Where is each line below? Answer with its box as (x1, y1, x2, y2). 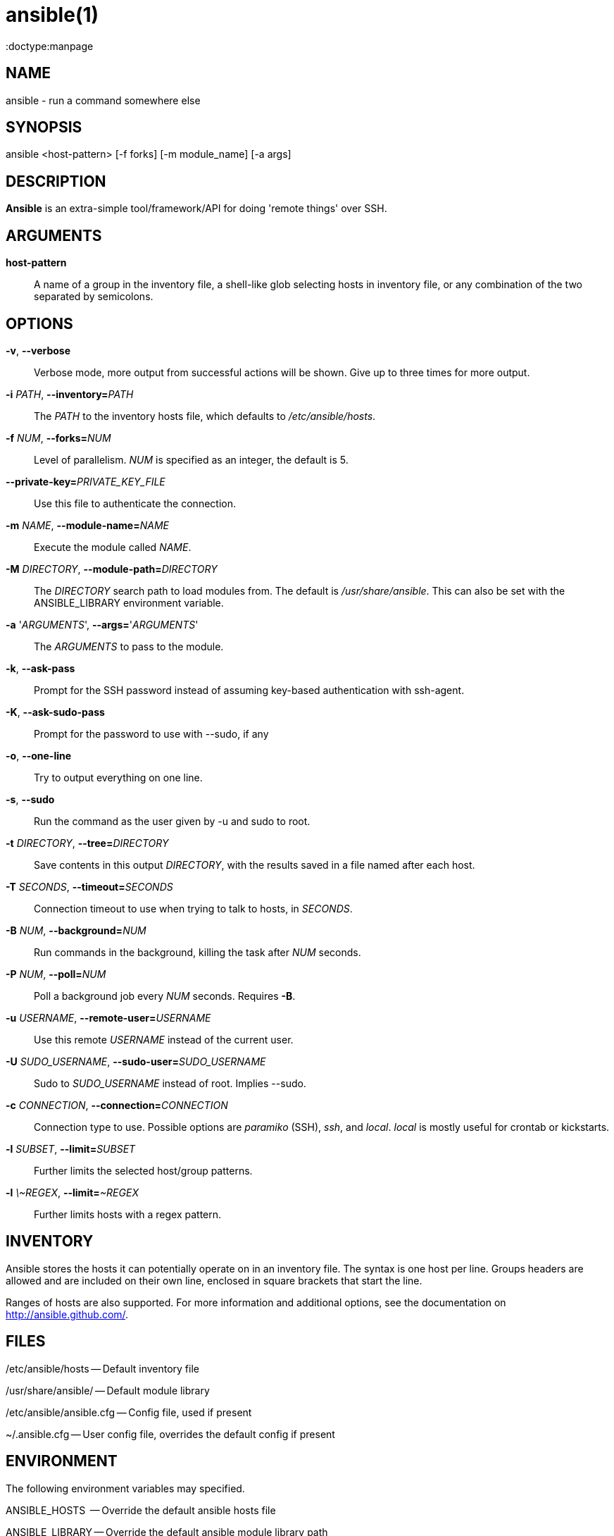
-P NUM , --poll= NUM (6, 967, 106, 980)
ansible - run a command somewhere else (6, 94, 201, 106)
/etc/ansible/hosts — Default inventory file (6, 1362, 199, 1375)
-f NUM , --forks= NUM (6, 431, 111, 444)
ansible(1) (6, 3, 99, 27)
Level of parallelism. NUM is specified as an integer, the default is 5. (34, 453, 349, 466)
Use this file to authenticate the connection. (34, 497, 236, 509)
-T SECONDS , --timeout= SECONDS (6, 880, 173, 893)
